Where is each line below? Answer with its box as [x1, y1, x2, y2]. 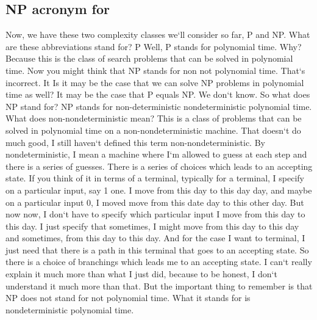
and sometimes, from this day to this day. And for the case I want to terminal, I [5, 231, 305, 244]
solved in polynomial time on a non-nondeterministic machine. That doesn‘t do [5, 123, 301, 136]
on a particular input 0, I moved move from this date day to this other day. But [5, 195, 304, 208]
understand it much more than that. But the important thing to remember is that [5, 279, 313, 292]
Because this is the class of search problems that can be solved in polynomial [5, 52, 293, 65]
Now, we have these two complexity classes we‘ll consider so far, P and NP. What [5, 28, 310, 41]
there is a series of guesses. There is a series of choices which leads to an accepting [5, 159, 313, 172]
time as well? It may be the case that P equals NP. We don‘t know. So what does [5, 88, 310, 101]
